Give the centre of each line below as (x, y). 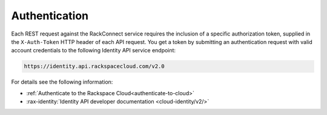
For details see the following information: (62, 82)
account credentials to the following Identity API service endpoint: (93, 51)
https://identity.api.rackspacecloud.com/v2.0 (94, 67)
